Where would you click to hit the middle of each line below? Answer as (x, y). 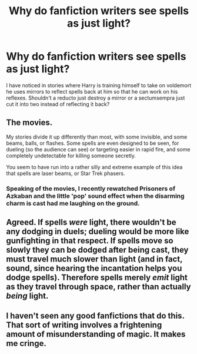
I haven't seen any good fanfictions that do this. (95, 316)
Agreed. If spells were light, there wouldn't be (91, 222)
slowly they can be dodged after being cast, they (97, 250)
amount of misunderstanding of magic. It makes (96, 334)
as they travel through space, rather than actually (98, 287)
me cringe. (26, 344)
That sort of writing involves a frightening (84, 325)
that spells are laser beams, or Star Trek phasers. (66, 173)
